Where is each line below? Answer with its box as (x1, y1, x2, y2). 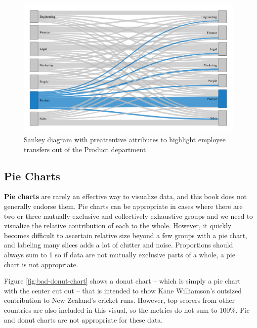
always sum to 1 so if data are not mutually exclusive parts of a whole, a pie (4, 249, 235, 259)
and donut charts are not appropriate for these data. (4, 314, 163, 325)
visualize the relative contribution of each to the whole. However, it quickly (4, 220, 232, 231)
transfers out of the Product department (24, 144, 146, 154)
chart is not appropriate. (4, 259, 78, 269)
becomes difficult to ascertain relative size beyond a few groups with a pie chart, (4, 230, 247, 240)
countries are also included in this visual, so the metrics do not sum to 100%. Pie (4, 304, 250, 315)
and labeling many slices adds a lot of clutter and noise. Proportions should (4, 240, 233, 250)
